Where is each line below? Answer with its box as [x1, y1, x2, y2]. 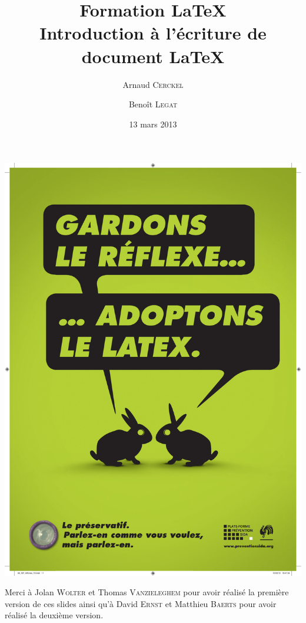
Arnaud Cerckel [122, 78, 184, 90]
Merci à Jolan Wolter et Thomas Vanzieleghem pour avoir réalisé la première [5, 586, 289, 598]
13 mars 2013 [129, 117, 177, 130]
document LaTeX [81, 44, 225, 68]
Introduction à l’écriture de [39, 21, 267, 45]
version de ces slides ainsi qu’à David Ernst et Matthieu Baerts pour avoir [5, 597, 277, 609]
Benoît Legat [128, 98, 178, 110]
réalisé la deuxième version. [5, 609, 104, 621]
